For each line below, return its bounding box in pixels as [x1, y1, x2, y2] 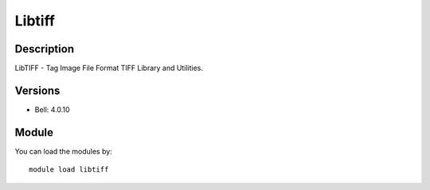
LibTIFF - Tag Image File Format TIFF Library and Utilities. [14, 64, 203, 73]
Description [14, 42, 75, 56]
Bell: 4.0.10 [34, 104, 71, 114]
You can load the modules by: [14, 146, 113, 156]
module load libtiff [29, 165, 109, 174]
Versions [14, 83, 61, 97]
